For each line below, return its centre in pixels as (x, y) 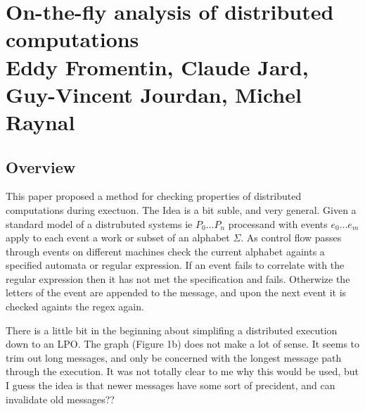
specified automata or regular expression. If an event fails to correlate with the (175, 265)
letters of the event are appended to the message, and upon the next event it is (176, 292)
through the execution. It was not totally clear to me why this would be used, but (182, 371)
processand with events (278, 223)
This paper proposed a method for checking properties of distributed (154, 196)
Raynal (40, 121)
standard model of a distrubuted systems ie (99, 223)
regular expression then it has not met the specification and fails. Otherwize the (178, 278)
